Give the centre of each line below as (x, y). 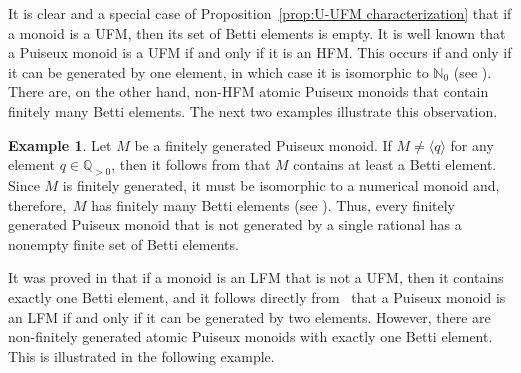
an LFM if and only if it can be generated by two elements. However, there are (249, 316)
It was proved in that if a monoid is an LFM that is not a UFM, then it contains (256, 277)
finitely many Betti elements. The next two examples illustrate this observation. (253, 110)
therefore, (37, 204)
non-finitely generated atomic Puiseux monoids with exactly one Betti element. (250, 336)
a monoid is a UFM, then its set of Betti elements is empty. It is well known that (257, 32)
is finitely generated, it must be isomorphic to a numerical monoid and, (281, 184)
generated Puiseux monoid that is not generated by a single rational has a (235, 224)
